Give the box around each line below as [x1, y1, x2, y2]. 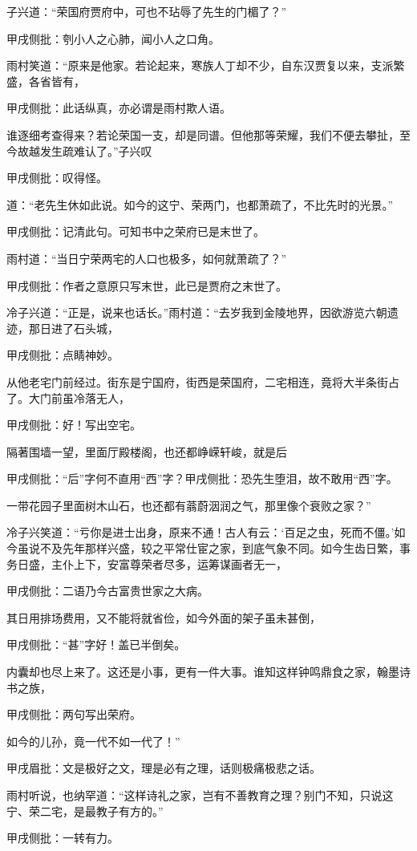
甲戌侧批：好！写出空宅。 [6, 416, 141, 433]
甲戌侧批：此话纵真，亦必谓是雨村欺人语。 [6, 99, 231, 116]
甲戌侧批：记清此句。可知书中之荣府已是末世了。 [6, 223, 265, 240]
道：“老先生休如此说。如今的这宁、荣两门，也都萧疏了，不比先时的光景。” [6, 196, 394, 213]
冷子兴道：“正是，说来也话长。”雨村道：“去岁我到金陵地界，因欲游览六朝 [6, 304, 387, 321]
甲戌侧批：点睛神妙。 [6, 346, 119, 363]
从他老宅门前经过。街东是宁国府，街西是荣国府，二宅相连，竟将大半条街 [6, 373, 388, 390]
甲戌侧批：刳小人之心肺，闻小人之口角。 [6, 30, 220, 47]
